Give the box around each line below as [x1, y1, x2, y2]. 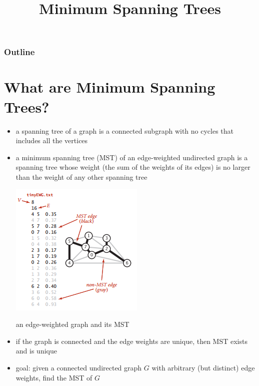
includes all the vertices [15, 135, 88, 146]
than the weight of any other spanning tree [15, 171, 147, 182]
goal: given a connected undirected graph [15, 362, 142, 372]
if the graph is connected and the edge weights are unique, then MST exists [15, 335, 247, 346]
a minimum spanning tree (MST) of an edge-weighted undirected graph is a [15, 152, 248, 162]
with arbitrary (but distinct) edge [151, 362, 255, 372]
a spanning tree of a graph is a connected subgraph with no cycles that [15, 125, 233, 136]
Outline [4, 46, 35, 58]
